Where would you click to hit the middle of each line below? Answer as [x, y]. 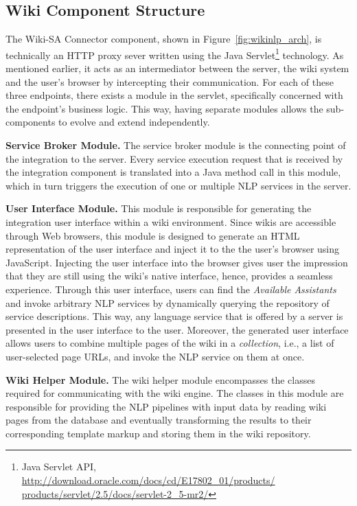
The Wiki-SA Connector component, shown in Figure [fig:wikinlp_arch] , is [164, 39]
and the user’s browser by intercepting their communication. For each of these [170, 81]
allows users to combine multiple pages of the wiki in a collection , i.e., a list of [170, 343]
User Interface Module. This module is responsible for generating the [159, 208]
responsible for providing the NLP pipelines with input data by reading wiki [166, 406]
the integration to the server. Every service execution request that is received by [174, 158]
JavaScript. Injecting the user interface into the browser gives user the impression [177, 262]
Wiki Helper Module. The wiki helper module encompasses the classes [160, 379]
